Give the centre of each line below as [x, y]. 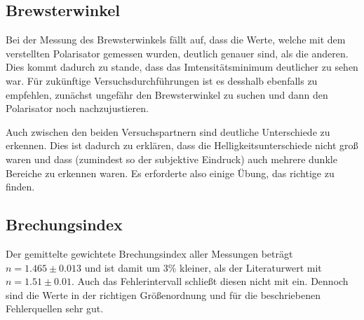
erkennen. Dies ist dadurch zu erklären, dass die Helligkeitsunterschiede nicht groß [182, 145]
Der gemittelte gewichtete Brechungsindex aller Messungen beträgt [149, 253]
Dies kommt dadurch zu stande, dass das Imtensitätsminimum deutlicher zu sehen [182, 67]
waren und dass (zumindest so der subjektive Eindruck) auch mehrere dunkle [171, 159]
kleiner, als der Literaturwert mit [251, 267]
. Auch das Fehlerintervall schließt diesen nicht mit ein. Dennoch [210, 281]
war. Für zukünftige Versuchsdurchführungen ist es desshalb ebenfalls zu [162, 80]
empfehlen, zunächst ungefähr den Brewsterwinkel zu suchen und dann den [167, 94]
